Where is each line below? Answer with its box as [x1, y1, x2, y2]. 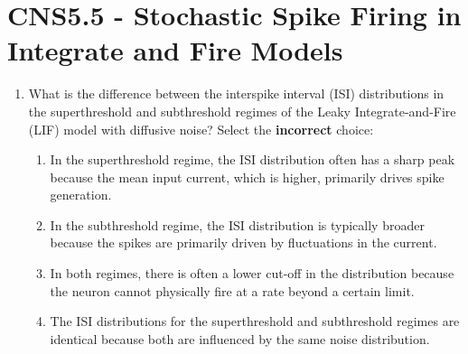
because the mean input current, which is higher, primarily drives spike [50, 167, 445, 186]
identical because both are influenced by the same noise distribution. [50, 329, 430, 348]
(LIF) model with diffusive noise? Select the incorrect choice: [28, 119, 374, 138]
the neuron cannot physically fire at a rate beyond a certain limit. [50, 281, 415, 300]
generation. [50, 185, 112, 204]
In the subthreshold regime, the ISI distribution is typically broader [50, 215, 425, 234]
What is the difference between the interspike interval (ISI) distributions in [28, 84, 445, 103]
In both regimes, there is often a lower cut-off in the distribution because [50, 264, 454, 283]
